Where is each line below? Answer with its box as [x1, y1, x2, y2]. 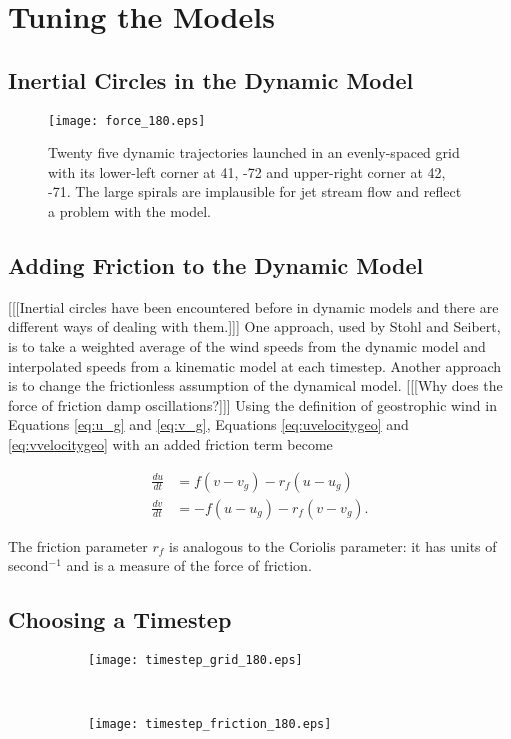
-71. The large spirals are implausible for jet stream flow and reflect [48, 181, 462, 202]
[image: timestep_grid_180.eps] [88, 653, 303, 668]
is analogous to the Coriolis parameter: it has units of [168, 535, 497, 556]
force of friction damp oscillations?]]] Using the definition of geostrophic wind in [8, 394, 497, 415]
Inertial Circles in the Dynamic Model [8, 64, 414, 95]
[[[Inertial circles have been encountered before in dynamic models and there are [8, 296, 499, 317]
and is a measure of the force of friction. [66, 555, 312, 576]
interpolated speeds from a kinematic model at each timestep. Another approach [8, 355, 502, 376]
